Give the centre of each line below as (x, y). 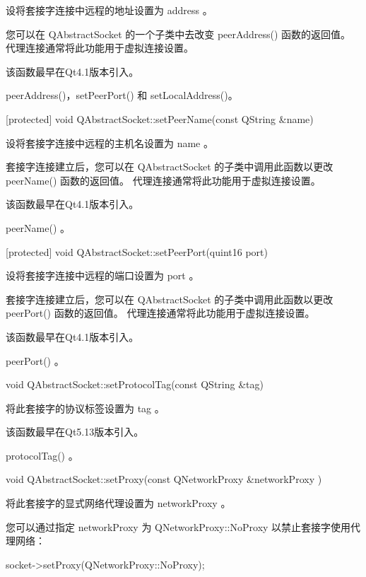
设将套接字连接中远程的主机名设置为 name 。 (110, 142)
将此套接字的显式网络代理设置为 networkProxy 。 (118, 503)
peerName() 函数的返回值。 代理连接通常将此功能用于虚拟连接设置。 (163, 180)
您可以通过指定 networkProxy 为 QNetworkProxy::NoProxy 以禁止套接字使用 (178, 526)
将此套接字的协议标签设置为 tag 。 (85, 408)
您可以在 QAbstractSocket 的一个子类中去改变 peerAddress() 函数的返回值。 (178, 34)
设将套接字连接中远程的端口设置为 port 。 (102, 275)
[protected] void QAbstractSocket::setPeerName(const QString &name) (160, 118)
